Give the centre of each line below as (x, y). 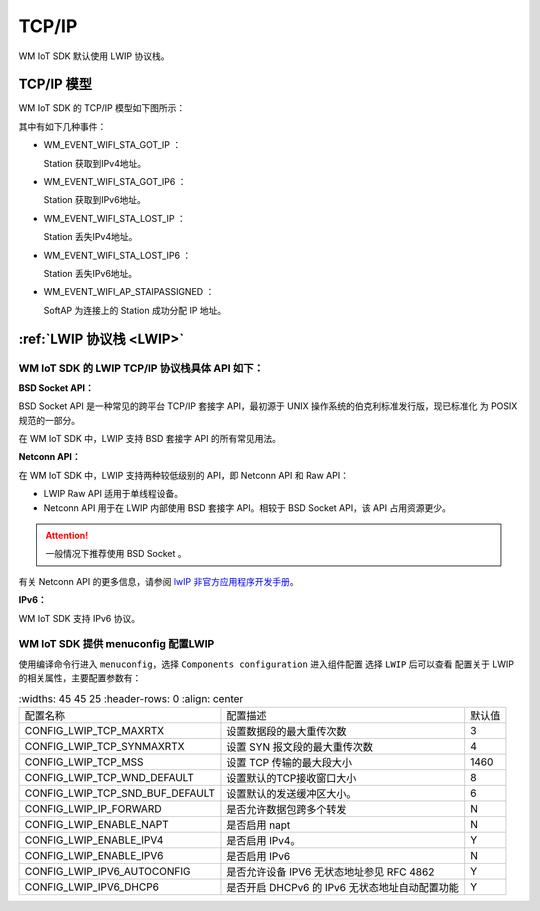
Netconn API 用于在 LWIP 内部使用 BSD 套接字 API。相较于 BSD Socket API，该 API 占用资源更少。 (247, 507)
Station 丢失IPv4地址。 (90, 237)
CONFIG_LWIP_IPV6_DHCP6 (92, 887)
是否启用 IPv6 (258, 856)
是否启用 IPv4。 (263, 840)
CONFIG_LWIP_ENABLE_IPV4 (94, 840)
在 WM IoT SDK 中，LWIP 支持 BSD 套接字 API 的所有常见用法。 (150, 439)
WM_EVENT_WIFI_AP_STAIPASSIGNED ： (129, 292)
